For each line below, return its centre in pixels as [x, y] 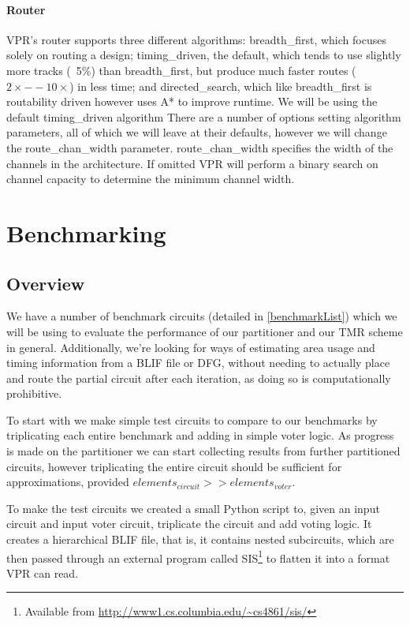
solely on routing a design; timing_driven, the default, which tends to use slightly [204, 55]
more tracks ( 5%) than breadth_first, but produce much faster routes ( [181, 70]
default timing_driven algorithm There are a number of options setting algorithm [204, 116]
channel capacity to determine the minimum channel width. [151, 179]
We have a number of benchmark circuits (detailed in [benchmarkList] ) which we [202, 316]
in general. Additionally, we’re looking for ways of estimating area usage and [191, 347]
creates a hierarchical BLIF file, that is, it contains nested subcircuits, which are [200, 539]
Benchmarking [86, 232]
